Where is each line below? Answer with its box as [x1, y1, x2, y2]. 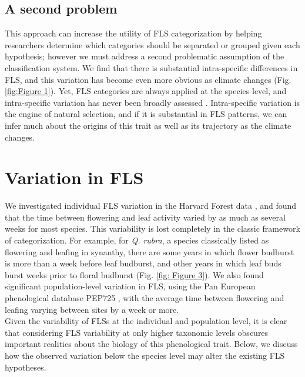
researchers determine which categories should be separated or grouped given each [5, 38, 300, 51]
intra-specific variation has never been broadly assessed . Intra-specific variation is [5, 96, 300, 108]
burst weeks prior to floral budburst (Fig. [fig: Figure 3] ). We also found [5, 268, 264, 281]
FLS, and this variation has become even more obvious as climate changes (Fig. [5, 73, 291, 85]
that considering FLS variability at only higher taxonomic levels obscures [5, 326, 269, 338]
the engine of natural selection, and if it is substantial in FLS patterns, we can [5, 108, 287, 120]
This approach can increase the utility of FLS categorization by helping [5, 27, 262, 39]
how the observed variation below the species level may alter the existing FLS [5, 349, 285, 361]
